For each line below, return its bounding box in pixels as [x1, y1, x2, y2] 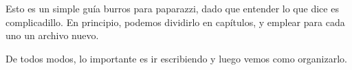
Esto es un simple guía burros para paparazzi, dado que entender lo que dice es [5, 1, 339, 15]
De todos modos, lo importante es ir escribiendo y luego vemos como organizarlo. [5, 51, 347, 65]
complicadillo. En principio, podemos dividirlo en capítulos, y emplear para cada [5, 14, 345, 29]
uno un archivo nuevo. [5, 28, 99, 43]
